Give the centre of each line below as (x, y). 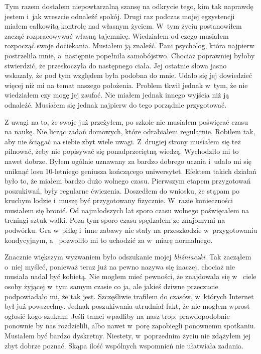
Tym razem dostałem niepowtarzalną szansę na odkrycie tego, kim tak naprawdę (129, 6)
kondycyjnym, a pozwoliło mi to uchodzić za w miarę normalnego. (109, 240)
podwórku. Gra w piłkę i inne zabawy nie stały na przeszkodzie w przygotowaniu (131, 230)
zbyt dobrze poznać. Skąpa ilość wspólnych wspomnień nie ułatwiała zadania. (124, 345)
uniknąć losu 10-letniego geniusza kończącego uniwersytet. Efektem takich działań (130, 171)
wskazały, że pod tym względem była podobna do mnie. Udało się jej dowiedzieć (128, 75)
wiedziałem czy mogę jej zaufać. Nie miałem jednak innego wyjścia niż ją (117, 95)
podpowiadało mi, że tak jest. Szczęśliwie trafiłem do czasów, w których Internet (129, 296)
